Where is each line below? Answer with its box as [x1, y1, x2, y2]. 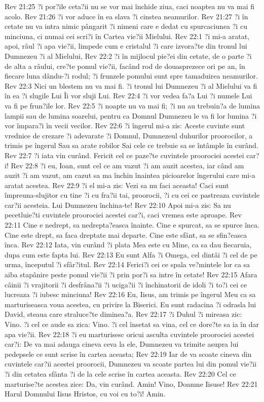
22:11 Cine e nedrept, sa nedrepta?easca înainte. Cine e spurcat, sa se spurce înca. [5, 220, 260, 230]
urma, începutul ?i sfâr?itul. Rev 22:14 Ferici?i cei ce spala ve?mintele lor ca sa [5, 259, 250, 270]
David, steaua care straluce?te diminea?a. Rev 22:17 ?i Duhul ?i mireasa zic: [5, 309, 242, 319]
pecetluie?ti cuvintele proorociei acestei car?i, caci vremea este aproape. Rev [5, 209, 242, 220]
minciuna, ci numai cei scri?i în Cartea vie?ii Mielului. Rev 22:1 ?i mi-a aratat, [5, 30, 249, 41]
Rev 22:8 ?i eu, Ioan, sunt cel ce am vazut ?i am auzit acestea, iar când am [11, 160, 244, 170]
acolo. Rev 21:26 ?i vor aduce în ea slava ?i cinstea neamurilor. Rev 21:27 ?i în [5, 11, 248, 21]
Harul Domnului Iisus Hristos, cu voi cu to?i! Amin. [5, 388, 166, 399]
